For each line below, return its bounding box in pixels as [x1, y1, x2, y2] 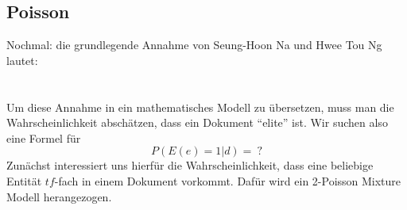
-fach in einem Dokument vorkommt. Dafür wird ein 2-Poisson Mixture [54, 172, 401, 189]
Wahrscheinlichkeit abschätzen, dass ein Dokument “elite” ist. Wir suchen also [6, 114, 388, 131]
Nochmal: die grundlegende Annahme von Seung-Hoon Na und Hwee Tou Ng [6, 36, 382, 53]
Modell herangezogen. [6, 188, 112, 204]
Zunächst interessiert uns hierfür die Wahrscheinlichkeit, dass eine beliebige [6, 157, 374, 174]
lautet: [6, 52, 38, 68]
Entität [6, 172, 42, 189]
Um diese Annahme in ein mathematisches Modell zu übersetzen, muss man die [6, 98, 394, 115]
